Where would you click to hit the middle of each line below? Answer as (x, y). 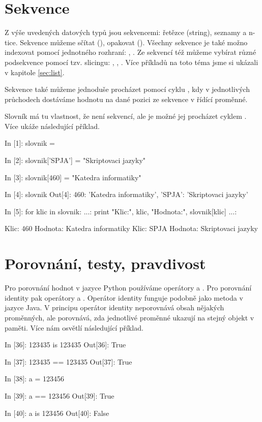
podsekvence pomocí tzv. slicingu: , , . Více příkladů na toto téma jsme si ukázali (132, 62)
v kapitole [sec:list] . (35, 72)
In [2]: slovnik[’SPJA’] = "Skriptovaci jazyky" (75, 160)
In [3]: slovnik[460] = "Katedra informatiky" (73, 177)
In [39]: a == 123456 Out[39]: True (60, 395)
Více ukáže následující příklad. (52, 126)
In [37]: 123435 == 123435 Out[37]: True (68, 361)
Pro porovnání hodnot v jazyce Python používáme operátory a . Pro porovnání (128, 288)
